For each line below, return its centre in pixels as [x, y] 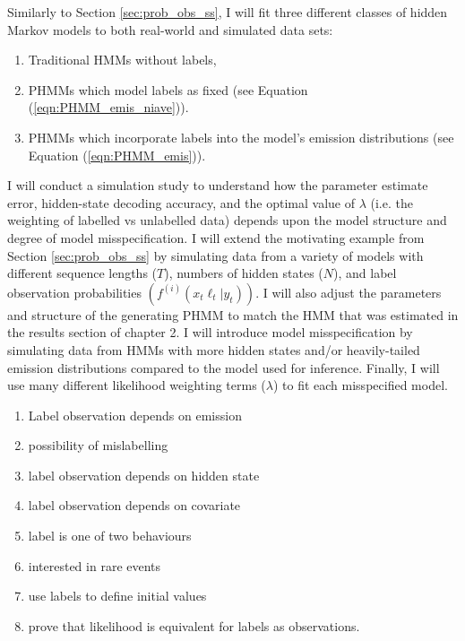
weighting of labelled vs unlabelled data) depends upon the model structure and [227, 220]
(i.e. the [392, 202]
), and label [365, 273]
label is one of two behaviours [110, 536]
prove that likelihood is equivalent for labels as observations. [194, 625]
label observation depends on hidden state [144, 475]
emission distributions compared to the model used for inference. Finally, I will [224, 367]
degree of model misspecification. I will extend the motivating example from [216, 237]
